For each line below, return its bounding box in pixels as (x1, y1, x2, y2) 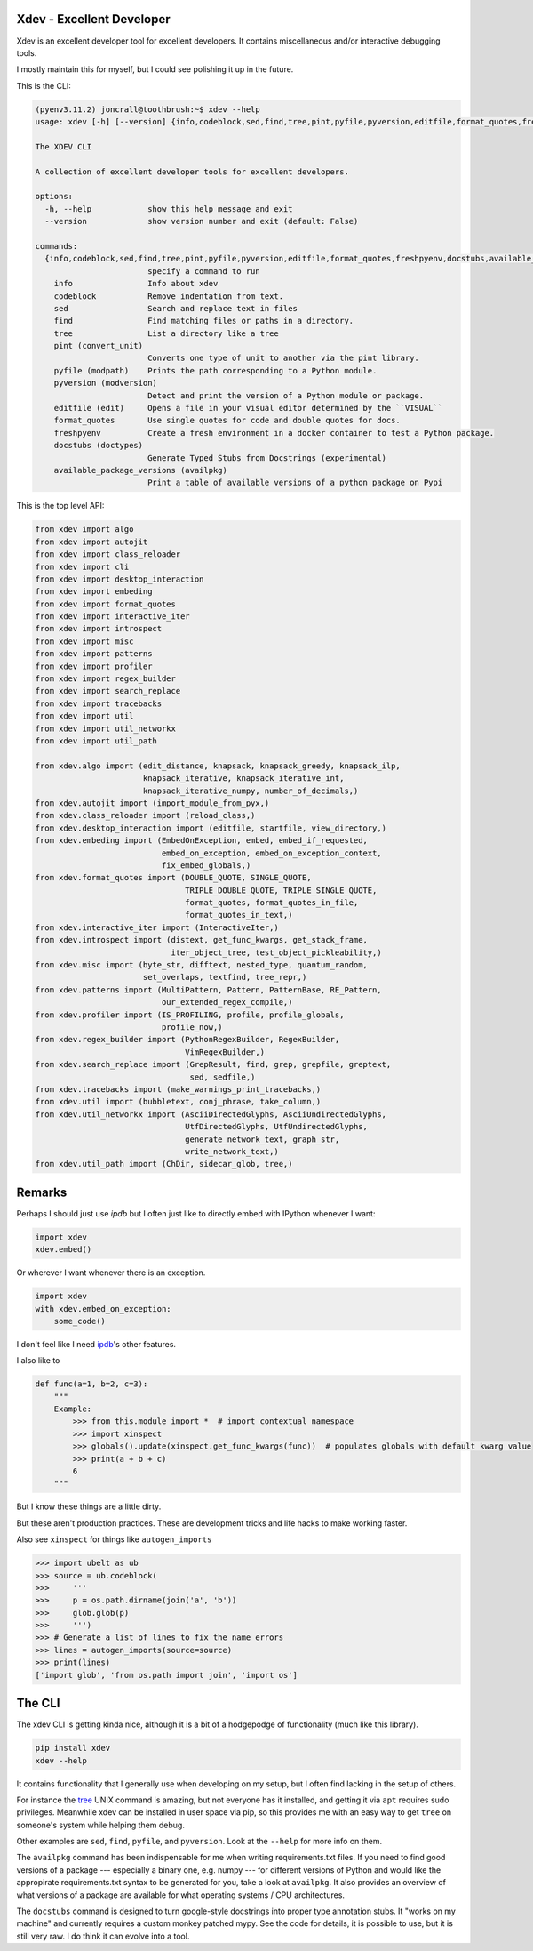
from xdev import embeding (35, 587, 153, 597)
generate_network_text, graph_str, (185, 1134, 340, 1144)
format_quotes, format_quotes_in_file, (185, 898, 359, 908)
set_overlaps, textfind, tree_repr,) (142, 972, 307, 983)
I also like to (16, 1355, 60, 1366)
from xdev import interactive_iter (35, 612, 190, 622)
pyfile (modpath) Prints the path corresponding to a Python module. (53, 365, 378, 375)
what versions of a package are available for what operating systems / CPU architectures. (16, 1890, 346, 1900)
